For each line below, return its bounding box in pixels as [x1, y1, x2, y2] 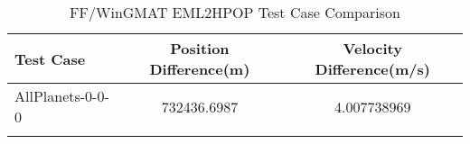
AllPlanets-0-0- [14, 85, 109, 106]
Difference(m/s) [315, 58, 430, 79]
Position [170, 38, 230, 58]
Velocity [343, 38, 402, 58]
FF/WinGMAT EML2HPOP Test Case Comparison [70, 2, 400, 22]
